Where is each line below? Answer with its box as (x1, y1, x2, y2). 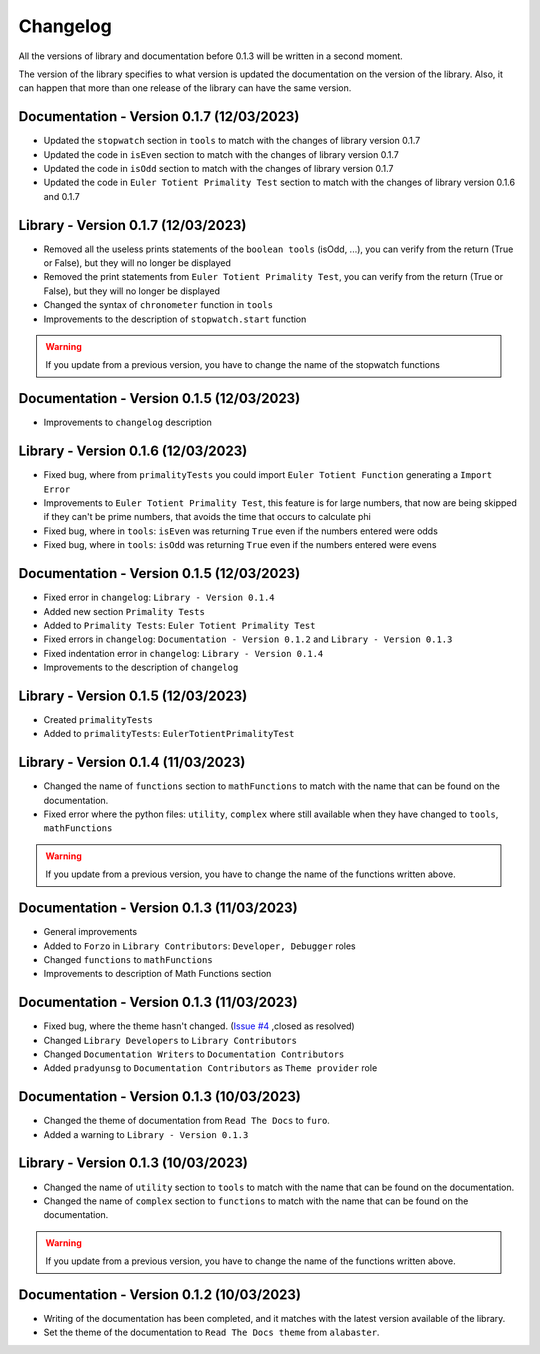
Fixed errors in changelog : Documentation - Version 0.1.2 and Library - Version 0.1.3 (43, 633, 453, 645)
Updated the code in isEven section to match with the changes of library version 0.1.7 (43, 148, 399, 160)
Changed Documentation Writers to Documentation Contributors (43, 1048, 345, 1060)
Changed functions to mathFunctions (43, 953, 214, 965)
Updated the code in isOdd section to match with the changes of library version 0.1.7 (43, 163, 394, 175)
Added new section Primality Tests (43, 605, 205, 617)
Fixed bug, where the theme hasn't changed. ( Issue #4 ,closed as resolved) (43, 1020, 355, 1032)
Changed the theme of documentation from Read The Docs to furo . (43, 1115, 330, 1127)
